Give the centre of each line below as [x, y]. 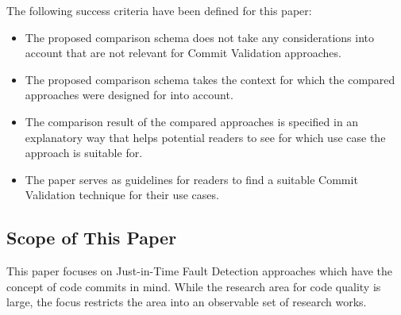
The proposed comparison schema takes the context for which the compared [210, 79]
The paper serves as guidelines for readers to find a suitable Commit [191, 179]
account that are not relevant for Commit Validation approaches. [183, 53]
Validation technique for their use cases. [122, 195]
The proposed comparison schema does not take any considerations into [200, 37]
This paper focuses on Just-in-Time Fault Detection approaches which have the [199, 271]
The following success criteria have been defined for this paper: [159, 10]
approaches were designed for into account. [129, 95]
